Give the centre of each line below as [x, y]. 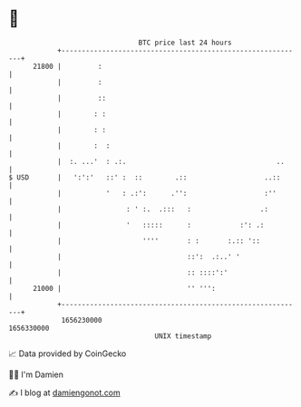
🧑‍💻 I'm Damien [36, 374]
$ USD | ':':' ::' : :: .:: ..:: [145, 177]
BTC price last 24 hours [185, 43]
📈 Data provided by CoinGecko [68, 354]
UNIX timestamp [183, 336]
